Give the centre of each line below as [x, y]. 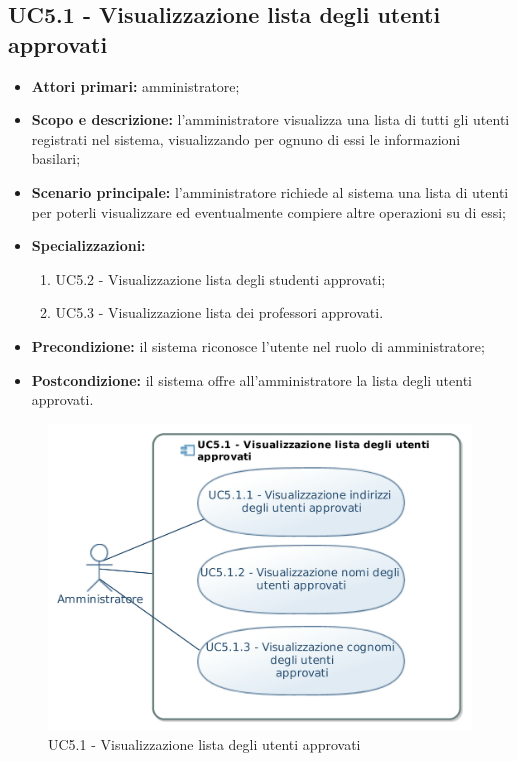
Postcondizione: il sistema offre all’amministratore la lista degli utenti [252, 379]
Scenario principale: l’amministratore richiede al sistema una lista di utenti [270, 191]
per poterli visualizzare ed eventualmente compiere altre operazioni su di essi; [268, 211]
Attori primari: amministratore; [135, 85]
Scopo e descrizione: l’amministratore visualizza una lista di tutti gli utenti [270, 119]
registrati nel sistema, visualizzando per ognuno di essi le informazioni [246, 138]
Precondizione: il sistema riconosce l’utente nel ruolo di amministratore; [258, 345]
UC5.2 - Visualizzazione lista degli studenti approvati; [220, 278]
